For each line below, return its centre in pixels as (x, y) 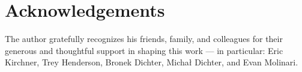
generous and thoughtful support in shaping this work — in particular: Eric (144, 50)
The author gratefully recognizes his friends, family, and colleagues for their (144, 39)
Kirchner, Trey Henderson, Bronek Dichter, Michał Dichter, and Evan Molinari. (152, 62)
